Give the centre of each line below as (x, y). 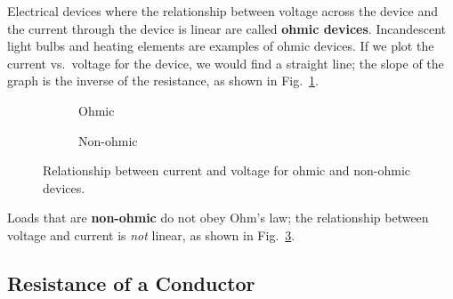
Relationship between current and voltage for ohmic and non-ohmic (227, 170)
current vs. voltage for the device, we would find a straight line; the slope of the (226, 63)
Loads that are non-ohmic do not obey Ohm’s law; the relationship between (218, 218)
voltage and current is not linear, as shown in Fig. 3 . (151, 234)
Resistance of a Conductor (131, 283)
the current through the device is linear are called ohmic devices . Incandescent (227, 28)
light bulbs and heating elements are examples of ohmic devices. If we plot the (221, 46)
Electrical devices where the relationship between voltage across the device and (222, 11)
